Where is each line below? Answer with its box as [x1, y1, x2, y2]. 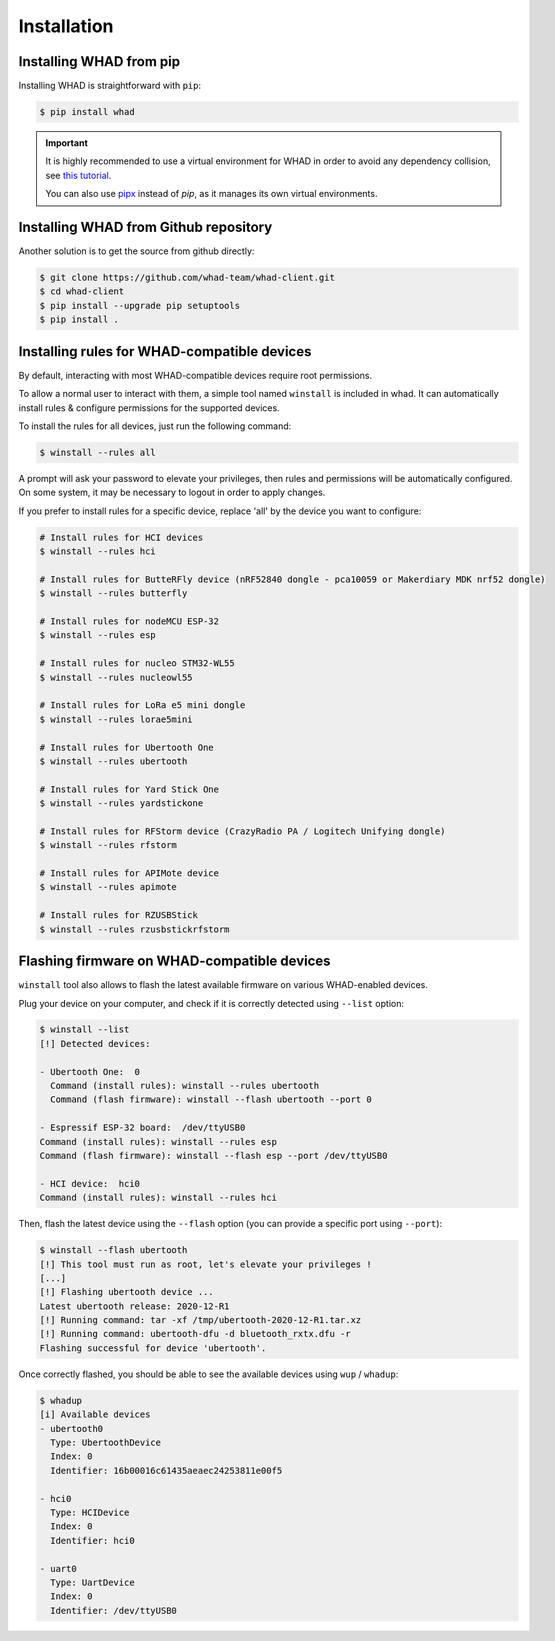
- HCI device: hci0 [39, 1178, 140, 1189]
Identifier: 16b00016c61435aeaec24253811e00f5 [50, 1465, 283, 1476]
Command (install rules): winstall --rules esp [39, 1136, 277, 1147]
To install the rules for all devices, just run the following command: [18, 420, 292, 432]
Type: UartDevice [50, 1576, 135, 1588]
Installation [18, 15, 114, 37]
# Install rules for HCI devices [39, 531, 204, 543]
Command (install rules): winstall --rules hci [39, 1192, 277, 1204]
